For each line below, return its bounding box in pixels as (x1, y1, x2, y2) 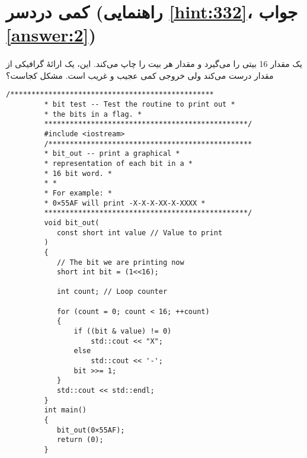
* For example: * (44, 188, 112, 197)
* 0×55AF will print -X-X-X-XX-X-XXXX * (44, 198, 206, 207)
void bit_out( (44, 218, 100, 227)
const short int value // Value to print (56, 228, 223, 237)
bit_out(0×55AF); (56, 425, 125, 434)
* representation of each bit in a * (44, 159, 193, 168)
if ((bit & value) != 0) (73, 327, 172, 336)
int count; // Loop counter (56, 287, 168, 296)
